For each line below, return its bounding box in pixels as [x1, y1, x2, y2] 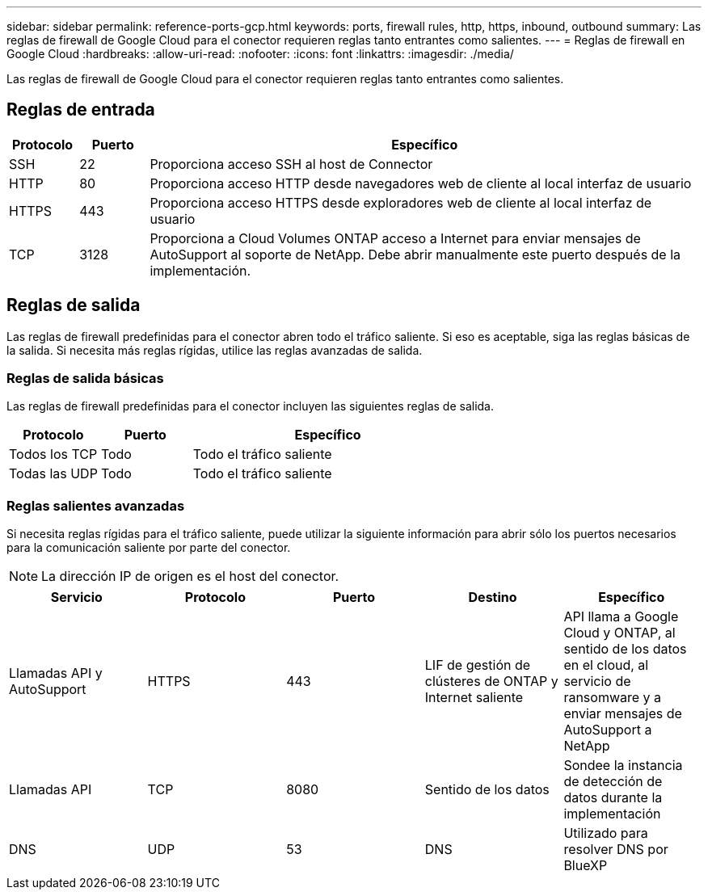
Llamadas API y [9, 665, 103, 682]
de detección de [563, 773, 663, 790]
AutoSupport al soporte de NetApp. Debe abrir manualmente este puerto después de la [150, 246, 681, 263]
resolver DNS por [563, 841, 668, 858]
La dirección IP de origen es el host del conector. [41, 568, 339, 585]
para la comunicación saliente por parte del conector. [6, 541, 291, 555]
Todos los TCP [9, 446, 98, 463]
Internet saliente [424, 689, 524, 706]
